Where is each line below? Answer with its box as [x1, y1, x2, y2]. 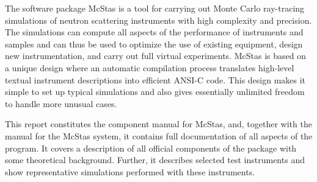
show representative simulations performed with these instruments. [5, 165, 255, 178]
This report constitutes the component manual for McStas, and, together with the [5, 117, 312, 130]
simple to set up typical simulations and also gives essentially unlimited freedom [5, 85, 305, 98]
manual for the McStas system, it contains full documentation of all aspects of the [5, 129, 313, 142]
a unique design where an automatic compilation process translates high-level [5, 61, 294, 74]
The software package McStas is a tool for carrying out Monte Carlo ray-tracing [5, 2, 305, 14]
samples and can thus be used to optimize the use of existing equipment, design [5, 37, 303, 50]
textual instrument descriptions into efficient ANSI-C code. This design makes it [5, 73, 306, 86]
